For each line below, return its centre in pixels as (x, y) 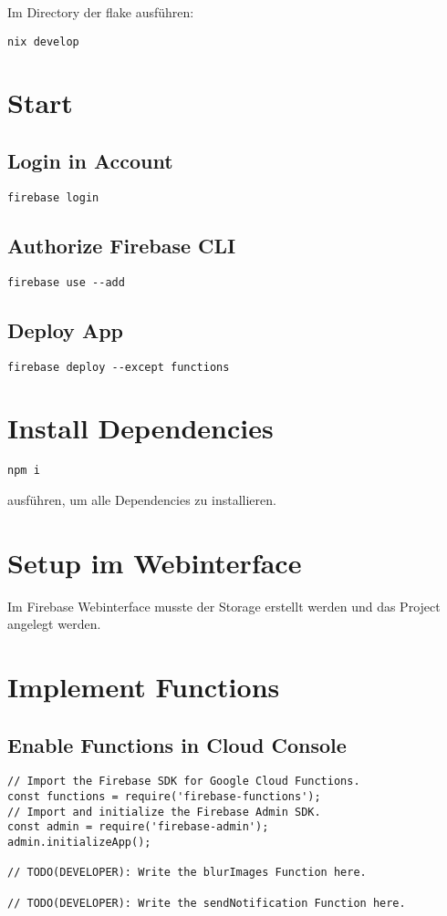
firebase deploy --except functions (119, 367)
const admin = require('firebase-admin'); (138, 827)
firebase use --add (66, 282)
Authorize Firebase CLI (122, 245)
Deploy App (65, 329)
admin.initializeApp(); (79, 843)
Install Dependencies (140, 428)
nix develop (43, 41)
